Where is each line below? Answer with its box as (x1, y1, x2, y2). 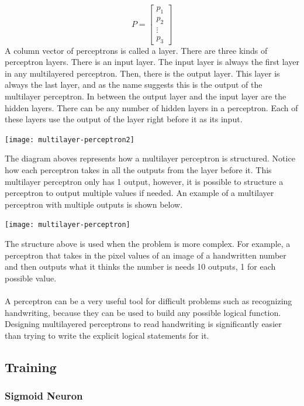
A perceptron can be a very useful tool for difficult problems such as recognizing (5, 294, 292, 307)
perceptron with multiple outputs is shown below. (5, 198, 183, 210)
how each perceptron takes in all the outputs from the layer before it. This (5, 163, 272, 176)
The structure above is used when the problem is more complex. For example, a (5, 237, 291, 249)
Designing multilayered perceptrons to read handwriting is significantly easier (5, 318, 282, 330)
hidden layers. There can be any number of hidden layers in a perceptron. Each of (5, 101, 298, 113)
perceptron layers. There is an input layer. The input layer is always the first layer (5, 56, 299, 68)
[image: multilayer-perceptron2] (5, 135, 134, 144)
